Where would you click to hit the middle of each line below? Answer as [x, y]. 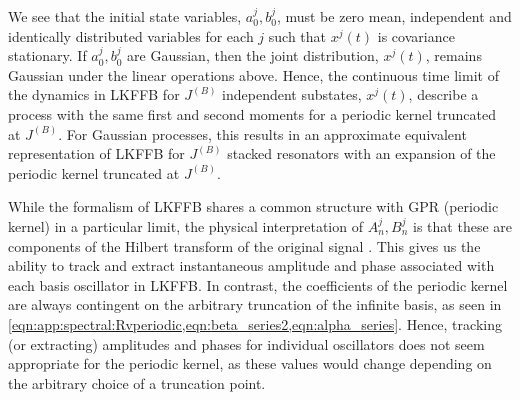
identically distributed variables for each [131, 35]
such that [297, 35]
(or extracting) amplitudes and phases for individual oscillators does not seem [246, 343]
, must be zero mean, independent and [394, 16]
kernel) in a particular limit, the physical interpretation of [185, 225]
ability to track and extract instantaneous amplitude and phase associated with [251, 265]
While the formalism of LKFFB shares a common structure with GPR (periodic [253, 206]
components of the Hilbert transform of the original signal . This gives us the [244, 245]
